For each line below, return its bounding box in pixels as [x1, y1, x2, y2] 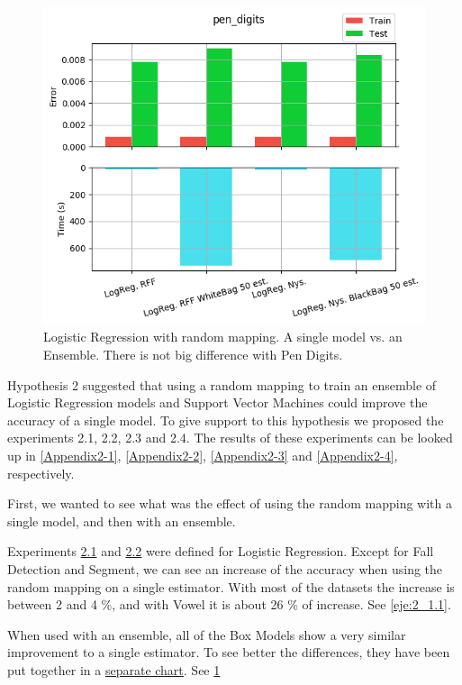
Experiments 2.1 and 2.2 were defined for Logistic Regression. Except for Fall [7, 542, 434, 561]
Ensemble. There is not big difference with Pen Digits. [43, 345, 343, 364]
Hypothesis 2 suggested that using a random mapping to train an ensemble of [7, 375, 437, 394]
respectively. [7, 463, 75, 482]
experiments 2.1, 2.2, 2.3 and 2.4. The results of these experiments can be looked [7, 428, 453, 447]
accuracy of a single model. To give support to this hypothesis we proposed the [7, 410, 444, 429]
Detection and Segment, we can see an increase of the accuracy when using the [7, 559, 443, 578]
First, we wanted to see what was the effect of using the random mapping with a [7, 494, 453, 513]
